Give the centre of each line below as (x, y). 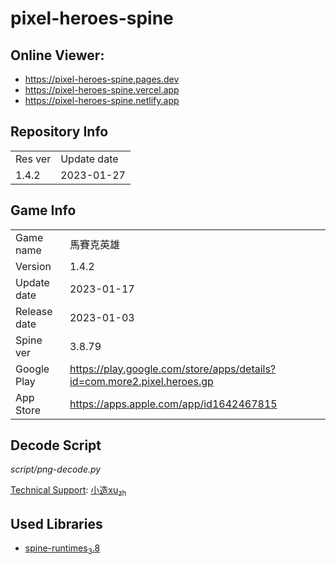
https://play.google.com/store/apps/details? (173, 369)
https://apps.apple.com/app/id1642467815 (173, 404)
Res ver (33, 159)
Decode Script (56, 445)
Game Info (43, 210)
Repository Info (59, 132)
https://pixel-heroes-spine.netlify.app (102, 100)
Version (33, 266)
